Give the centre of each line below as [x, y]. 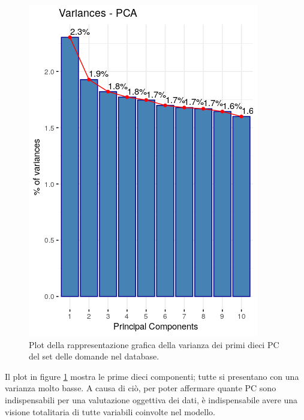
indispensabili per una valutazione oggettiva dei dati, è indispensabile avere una [151, 399]
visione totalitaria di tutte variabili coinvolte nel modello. [110, 411]
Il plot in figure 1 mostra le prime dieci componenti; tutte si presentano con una [152, 376]
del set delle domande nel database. [94, 356]
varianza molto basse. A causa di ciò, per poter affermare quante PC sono [141, 388]
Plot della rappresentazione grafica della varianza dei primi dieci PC [154, 344]
